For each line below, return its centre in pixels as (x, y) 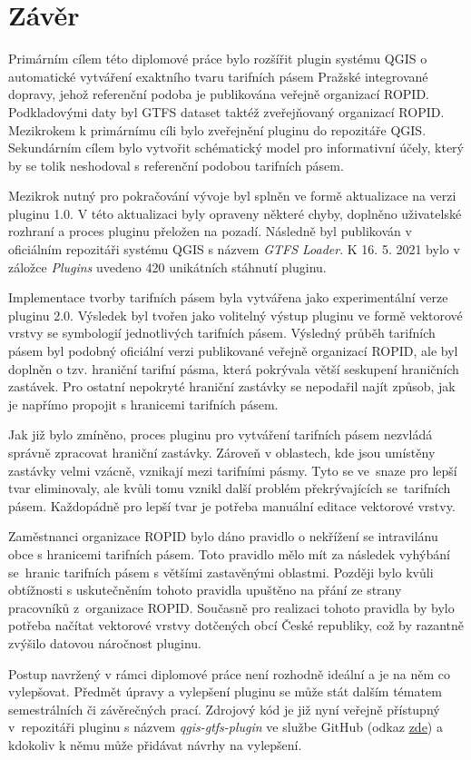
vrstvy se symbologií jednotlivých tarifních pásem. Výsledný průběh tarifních (222, 333)
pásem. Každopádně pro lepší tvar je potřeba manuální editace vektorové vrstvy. (232, 505)
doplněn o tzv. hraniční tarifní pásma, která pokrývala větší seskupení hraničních (234, 368)
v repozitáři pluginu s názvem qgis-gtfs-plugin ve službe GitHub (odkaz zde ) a (226, 727)
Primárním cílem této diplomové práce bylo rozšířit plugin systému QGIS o (218, 59)
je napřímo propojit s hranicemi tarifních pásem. (143, 404)
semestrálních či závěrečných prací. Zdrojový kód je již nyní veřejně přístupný (224, 709)
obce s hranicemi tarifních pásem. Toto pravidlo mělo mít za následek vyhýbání (229, 553)
